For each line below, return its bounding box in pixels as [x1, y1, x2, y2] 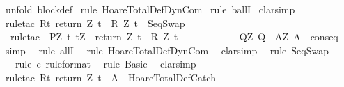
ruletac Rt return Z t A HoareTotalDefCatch [5, 70, 216, 84]
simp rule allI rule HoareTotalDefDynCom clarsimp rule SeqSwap [5, 42, 329, 57]
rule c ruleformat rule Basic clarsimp [15, 56, 196, 71]
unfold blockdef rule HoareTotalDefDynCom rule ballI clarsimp [5, 2, 295, 16]
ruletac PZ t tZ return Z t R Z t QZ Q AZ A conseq [10, 29, 338, 44]
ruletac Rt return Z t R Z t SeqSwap [5, 15, 185, 30]
